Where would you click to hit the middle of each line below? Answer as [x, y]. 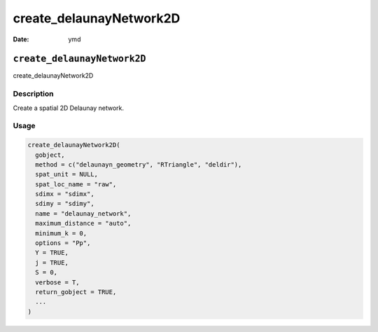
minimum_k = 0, [61, 233]
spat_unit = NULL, [66, 174]
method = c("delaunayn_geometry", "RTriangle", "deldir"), [139, 164]
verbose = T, [57, 282]
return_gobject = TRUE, [76, 292]
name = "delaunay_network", [83, 213]
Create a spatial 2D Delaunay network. [69, 108]
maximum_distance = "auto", [83, 223]
